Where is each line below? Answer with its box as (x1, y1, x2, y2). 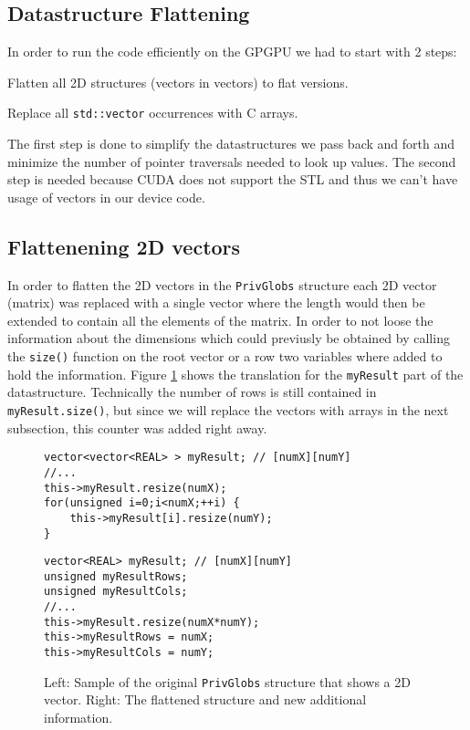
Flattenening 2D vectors (7, 232, 241, 260)
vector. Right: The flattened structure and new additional (44, 690, 367, 709)
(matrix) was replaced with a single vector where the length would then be (7, 293, 425, 312)
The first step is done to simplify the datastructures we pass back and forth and (7, 134, 454, 153)
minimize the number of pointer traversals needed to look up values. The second (7, 151, 456, 171)
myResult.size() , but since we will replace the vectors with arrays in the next (7, 400, 449, 419)
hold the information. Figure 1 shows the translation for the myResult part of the (7, 364, 464, 383)
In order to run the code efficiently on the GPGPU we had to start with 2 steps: (7, 42, 457, 61)
